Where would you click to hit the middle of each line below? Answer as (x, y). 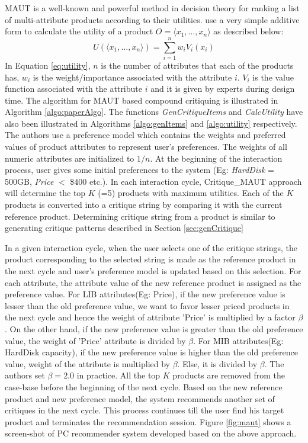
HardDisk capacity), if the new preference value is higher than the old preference (151, 352)
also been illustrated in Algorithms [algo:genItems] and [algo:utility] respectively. (151, 123)
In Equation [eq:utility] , (48, 65)
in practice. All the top (118, 375)
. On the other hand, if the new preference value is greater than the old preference (154, 328)
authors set (25, 375)
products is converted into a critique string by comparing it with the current (144, 205)
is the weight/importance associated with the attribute (132, 77)
